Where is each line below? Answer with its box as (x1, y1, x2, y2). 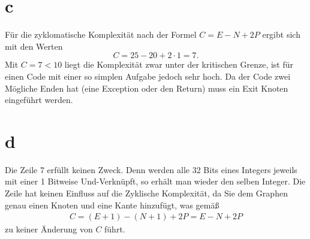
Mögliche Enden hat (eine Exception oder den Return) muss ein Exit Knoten (5, 81, 288, 94)
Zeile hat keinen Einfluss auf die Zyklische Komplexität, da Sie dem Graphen (5, 187, 288, 199)
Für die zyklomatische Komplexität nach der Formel (5, 28, 197, 41)
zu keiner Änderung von (5, 223, 93, 235)
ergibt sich (262, 28, 300, 41)
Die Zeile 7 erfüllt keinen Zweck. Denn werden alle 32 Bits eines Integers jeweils (5, 163, 297, 176)
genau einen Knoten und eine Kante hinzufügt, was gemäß (5, 198, 219, 211)
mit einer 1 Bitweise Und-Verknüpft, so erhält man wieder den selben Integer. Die (5, 175, 306, 187)
